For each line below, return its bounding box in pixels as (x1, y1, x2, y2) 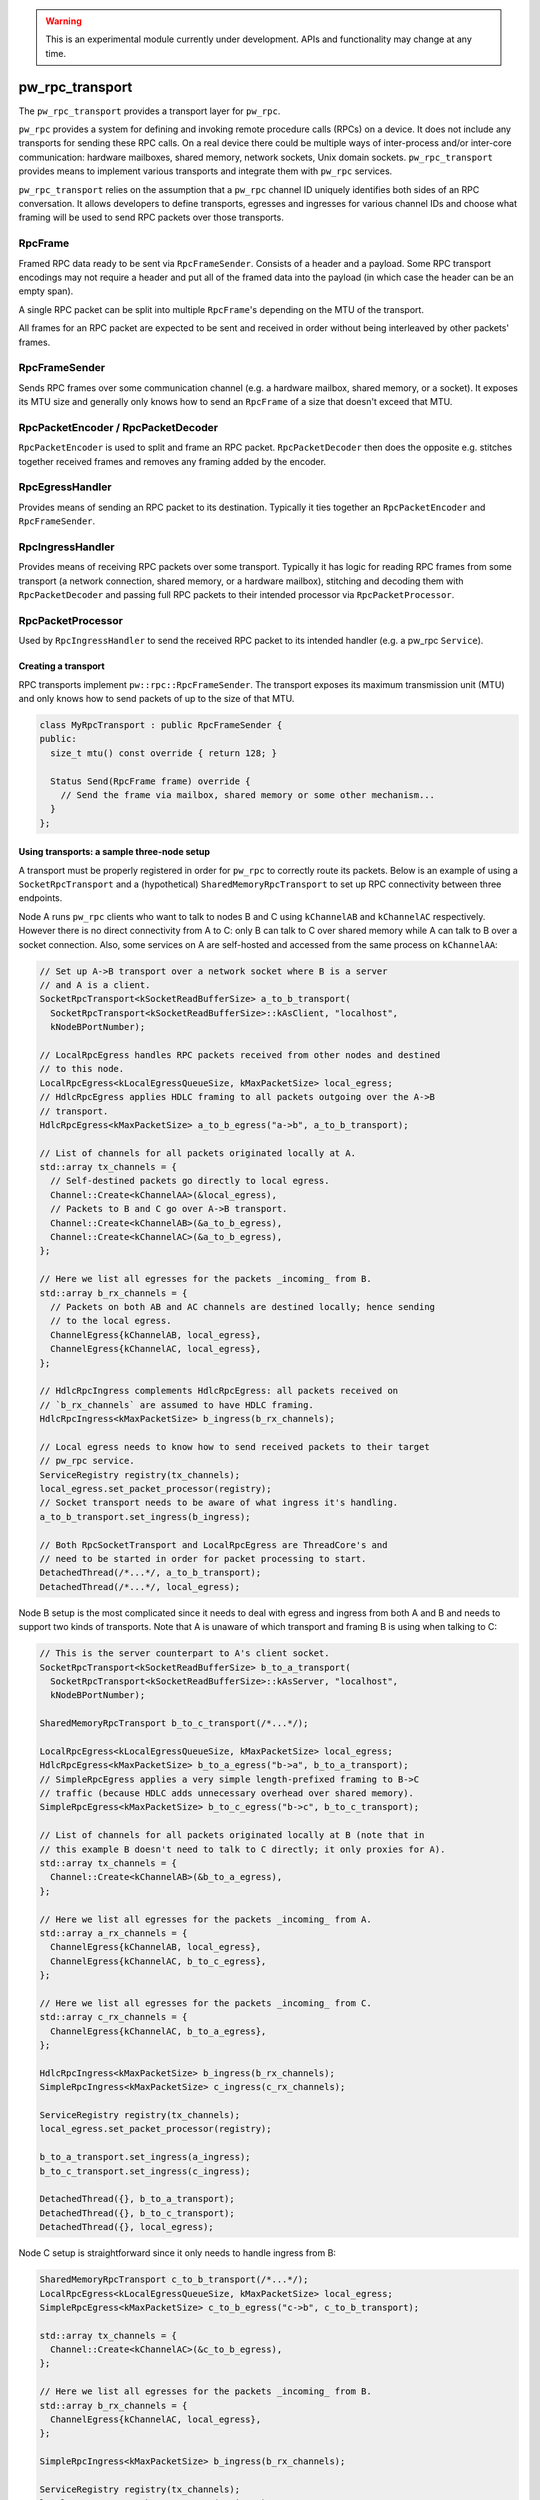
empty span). (18, 285, 74, 297)
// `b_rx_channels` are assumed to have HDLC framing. (39, 1399, 314, 1410)
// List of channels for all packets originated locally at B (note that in (39, 1830, 425, 1841)
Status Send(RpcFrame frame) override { (50, 775, 251, 787)
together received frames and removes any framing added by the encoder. (18, 455, 327, 467)
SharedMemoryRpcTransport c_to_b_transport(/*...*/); (39, 2274, 309, 2285)
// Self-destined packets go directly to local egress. (50, 1175, 330, 1187)
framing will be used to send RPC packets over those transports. (18, 211, 284, 224)
